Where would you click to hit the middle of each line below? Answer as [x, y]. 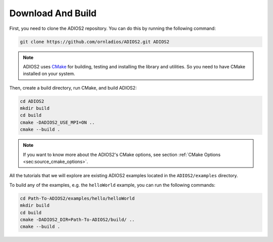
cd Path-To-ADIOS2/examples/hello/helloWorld [77, 198]
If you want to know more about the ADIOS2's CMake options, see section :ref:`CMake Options [122, 154]
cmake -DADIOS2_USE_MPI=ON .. [57, 122]
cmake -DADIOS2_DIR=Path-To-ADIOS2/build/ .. [77, 219]
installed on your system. [49, 74]
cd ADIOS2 [32, 101]
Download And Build [53, 13]
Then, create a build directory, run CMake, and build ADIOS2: [73, 88]
